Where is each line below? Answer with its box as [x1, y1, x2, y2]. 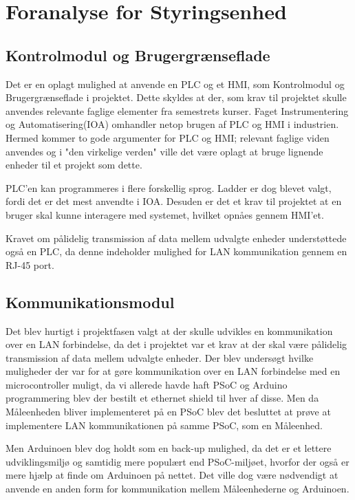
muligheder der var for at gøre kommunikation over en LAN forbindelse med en [6, 364, 341, 378]
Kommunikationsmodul [6, 291, 175, 312]
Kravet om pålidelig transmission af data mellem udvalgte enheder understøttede [6, 230, 347, 245]
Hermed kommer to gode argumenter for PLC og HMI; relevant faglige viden [6, 130, 330, 144]
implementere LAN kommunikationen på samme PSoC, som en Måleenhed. [6, 417, 323, 432]
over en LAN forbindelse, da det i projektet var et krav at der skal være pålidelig [6, 337, 347, 351]
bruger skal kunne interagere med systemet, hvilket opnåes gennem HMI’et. [6, 207, 324, 221]
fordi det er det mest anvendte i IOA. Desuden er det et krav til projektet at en [6, 194, 342, 208]
